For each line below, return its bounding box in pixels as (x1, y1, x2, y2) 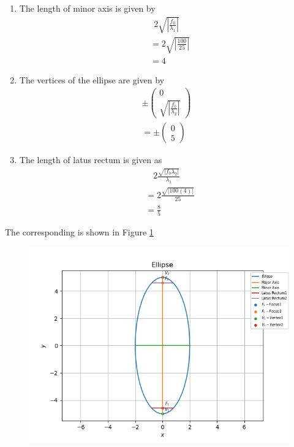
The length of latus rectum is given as (19, 153, 162, 166)
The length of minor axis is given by (19, 2, 156, 14)
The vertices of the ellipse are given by (19, 73, 165, 86)
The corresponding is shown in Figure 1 (5, 226, 154, 239)
